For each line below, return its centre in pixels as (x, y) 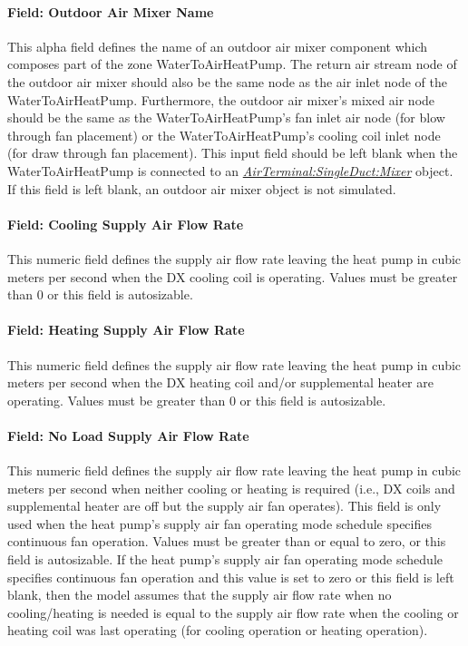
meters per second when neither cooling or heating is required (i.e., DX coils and (231, 488)
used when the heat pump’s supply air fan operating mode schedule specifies (219, 523)
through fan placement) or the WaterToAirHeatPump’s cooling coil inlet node (224, 135)
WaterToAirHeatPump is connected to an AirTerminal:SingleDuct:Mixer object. (230, 170)
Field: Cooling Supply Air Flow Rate (126, 224)
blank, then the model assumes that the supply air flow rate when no (200, 595)
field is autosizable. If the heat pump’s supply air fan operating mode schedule (225, 559)
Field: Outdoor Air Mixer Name (111, 11)
